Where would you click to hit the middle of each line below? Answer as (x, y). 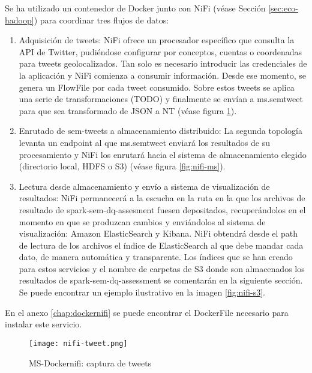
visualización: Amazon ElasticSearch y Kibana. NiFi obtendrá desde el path (158, 233)
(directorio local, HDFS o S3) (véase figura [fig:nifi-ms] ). (122, 166)
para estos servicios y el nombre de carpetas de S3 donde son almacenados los (162, 268)
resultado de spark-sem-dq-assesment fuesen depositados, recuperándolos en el (162, 209)
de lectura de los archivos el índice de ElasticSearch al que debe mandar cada (161, 245)
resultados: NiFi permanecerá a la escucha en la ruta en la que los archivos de (162, 198)
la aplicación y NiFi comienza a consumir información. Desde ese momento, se (163, 75)
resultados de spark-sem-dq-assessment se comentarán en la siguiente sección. (161, 280)
